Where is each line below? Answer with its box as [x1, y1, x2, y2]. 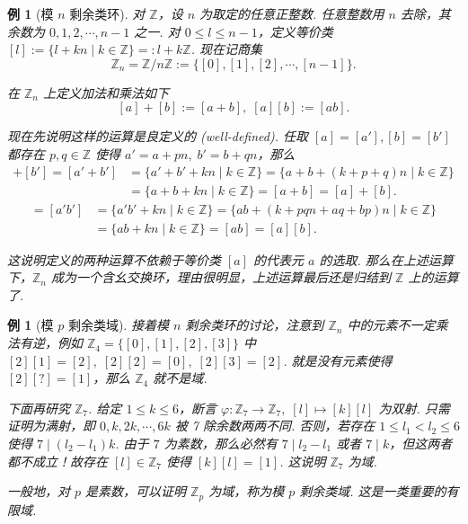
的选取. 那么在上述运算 [319, 250, 454, 269]
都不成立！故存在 [7, 451, 108, 470]
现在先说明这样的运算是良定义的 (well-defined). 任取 [7, 127, 308, 146]
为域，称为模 [208, 482, 285, 501]
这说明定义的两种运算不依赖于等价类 [7, 250, 221, 269]
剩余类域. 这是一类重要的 [299, 482, 446, 501]
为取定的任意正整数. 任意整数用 [199, 4, 384, 22]
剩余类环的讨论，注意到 [185, 315, 324, 334]
